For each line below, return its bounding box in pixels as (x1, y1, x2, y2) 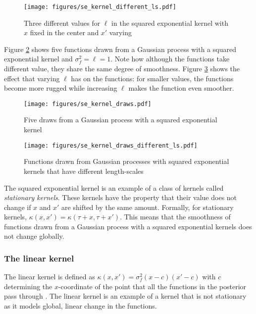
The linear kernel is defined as (4, 271, 95, 282)
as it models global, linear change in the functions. (4, 301, 157, 311)
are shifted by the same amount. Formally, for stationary (61, 202, 234, 212)
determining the (4, 281, 52, 291)
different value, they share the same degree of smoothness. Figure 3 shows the (4, 63, 240, 74)
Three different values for (24, 17, 101, 28)
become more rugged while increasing (4, 83, 117, 93)
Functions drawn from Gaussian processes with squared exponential (24, 156, 229, 166)
